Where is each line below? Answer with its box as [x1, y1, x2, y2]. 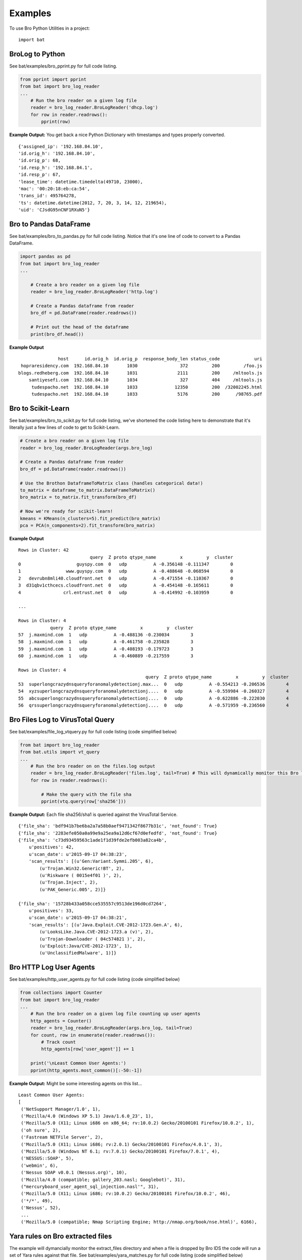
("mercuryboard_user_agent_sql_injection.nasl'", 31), [21, 1183, 159, 1189]
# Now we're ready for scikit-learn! [20, 509, 113, 514]
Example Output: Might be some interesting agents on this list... [9, 1080, 142, 1086]
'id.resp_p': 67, [18, 172, 61, 177]
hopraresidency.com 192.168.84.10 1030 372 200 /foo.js [21, 363, 263, 369]
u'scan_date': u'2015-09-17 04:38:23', [28, 851, 127, 857]
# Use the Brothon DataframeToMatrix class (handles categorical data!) [20, 480, 203, 486]
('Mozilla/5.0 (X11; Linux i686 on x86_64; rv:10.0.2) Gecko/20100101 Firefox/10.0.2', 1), [21, 1120, 255, 1126]
